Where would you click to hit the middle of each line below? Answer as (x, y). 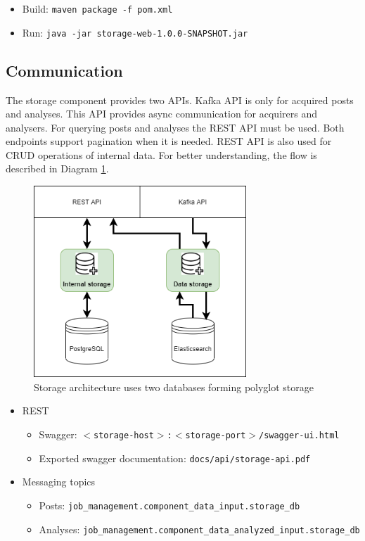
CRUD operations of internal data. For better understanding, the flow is (161, 154)
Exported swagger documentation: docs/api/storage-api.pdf (175, 458)
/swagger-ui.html (299, 436)
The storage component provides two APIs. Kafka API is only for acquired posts (180, 100)
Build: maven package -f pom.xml (97, 8)
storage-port (216, 436)
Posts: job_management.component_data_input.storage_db (169, 505)
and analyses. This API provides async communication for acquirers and (161, 114)
